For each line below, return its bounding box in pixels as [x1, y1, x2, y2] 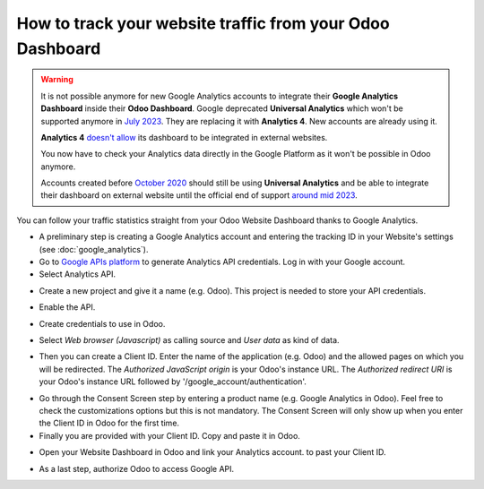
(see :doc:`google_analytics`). [39, 244, 149, 254]
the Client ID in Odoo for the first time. [39, 417, 179, 429]
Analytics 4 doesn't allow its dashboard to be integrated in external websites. [40, 132, 328, 142]
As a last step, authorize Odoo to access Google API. [39, 463, 235, 474]
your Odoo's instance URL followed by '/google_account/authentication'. [39, 376, 307, 387]
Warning [40, 74, 73, 85]
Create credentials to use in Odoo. [39, 318, 166, 329]
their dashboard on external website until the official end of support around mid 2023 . [40, 190, 358, 201]
